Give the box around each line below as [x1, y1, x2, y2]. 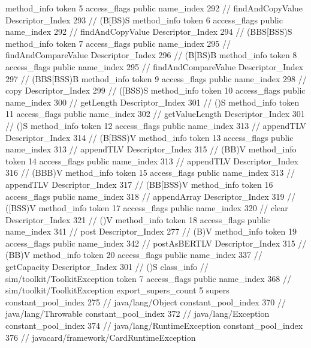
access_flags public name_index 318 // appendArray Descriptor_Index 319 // [5, 190, 296, 202]
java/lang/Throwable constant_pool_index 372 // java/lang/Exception [5, 307, 270, 320]
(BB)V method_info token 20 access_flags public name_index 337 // [5, 248, 262, 261]
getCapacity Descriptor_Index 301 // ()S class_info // [5, 260, 209, 273]
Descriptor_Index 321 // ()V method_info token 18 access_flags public [5, 213, 270, 226]
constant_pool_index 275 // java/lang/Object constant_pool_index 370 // [5, 295, 286, 308]
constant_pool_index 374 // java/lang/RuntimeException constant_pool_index [5, 319, 303, 332]
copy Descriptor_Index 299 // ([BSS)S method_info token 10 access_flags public [5, 84, 306, 97]
